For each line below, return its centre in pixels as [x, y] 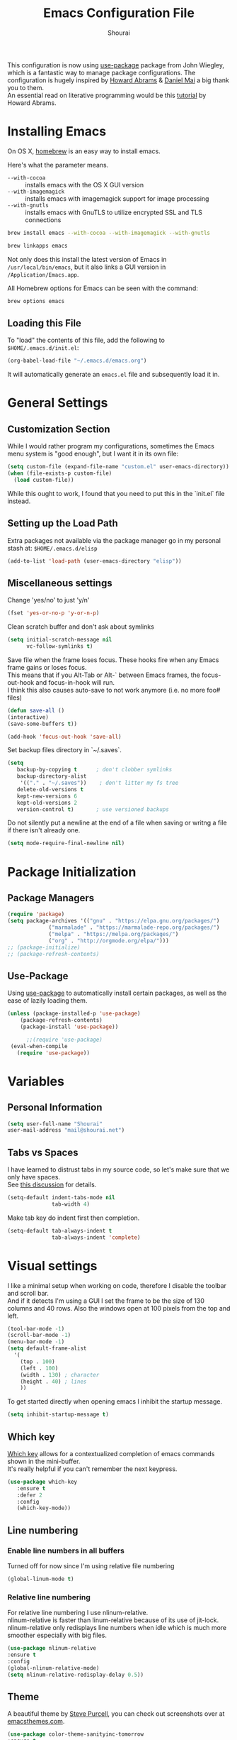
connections [43, 220]
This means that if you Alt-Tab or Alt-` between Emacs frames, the [104, 675]
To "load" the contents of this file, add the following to [86, 340]
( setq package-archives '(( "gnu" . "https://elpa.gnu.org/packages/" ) [114, 921]
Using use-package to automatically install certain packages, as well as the [117, 993]
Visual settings [52, 1266]
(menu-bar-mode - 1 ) [36, 1342]
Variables [36, 1081]
